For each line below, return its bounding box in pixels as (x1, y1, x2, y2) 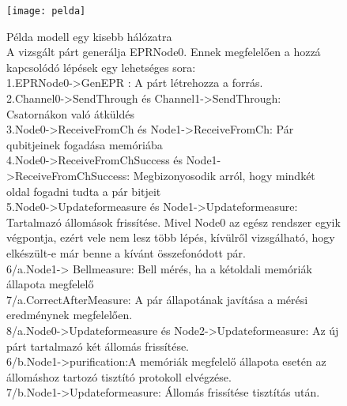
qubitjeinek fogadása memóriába (6, 136, 163, 152)
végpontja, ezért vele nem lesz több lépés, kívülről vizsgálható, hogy (6, 229, 335, 246)
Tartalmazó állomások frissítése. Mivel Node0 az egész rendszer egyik (6, 213, 341, 230)
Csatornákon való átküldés (6, 105, 134, 122)
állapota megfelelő (6, 276, 94, 292)
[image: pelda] (6, 6, 86, 17)
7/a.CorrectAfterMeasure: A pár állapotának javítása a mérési (6, 291, 308, 307)
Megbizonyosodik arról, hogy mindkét (133, 167, 315, 183)
